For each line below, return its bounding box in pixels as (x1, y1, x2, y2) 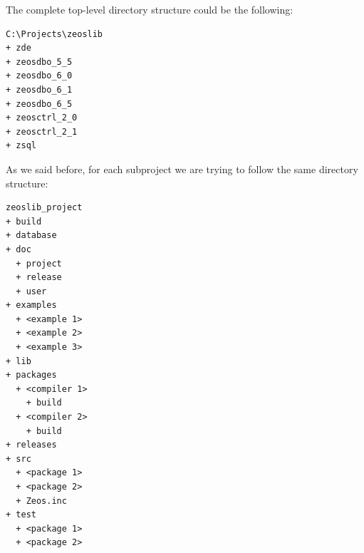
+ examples (6, 300, 57, 311)
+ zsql (6, 140, 36, 151)
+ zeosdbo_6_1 (6, 84, 73, 95)
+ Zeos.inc (16, 495, 67, 506)
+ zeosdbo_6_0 (6, 71, 73, 81)
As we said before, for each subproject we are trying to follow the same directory (6, 161, 358, 176)
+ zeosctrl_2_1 (6, 126, 78, 137)
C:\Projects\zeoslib (6, 29, 103, 39)
